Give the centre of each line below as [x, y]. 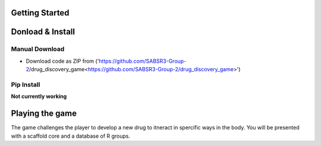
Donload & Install [43, 32]
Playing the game [44, 114]
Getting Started [40, 13]
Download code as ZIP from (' [62, 61]
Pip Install [26, 84]
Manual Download [38, 49]
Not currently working [39, 96]
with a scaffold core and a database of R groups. [71, 136]
